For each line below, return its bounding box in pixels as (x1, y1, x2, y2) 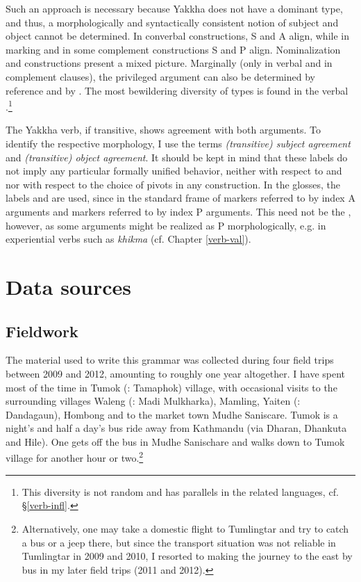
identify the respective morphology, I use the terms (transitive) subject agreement (6, 136, 351, 150)
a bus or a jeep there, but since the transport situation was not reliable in (22, 535, 336, 549)
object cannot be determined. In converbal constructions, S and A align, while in (6, 29, 349, 43)
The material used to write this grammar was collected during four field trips (6, 353, 334, 367)
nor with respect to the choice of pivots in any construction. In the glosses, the (6, 177, 340, 191)
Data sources (6, 272, 131, 300)
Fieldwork (6, 320, 78, 341)
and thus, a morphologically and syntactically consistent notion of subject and (6, 15, 339, 29)
